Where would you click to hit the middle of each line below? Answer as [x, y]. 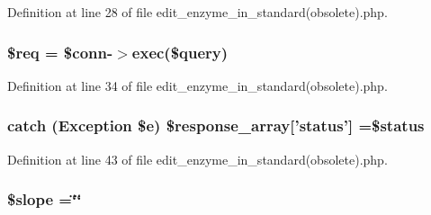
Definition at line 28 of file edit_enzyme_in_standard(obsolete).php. [198, 12]
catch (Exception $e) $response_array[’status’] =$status [216, 125]
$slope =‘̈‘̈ [45, 199]
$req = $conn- [60, 52]
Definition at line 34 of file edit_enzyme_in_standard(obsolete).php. [198, 85]
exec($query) [180, 52]
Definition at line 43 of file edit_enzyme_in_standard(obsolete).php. [198, 159]
